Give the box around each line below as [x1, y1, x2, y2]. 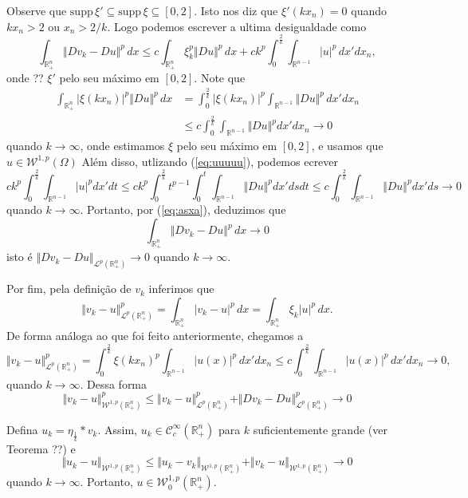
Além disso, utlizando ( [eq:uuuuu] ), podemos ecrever [81, 152, 339, 169]
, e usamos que [311, 137, 383, 154]
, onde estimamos [80, 137, 165, 154]
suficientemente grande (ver [253, 421, 387, 437]
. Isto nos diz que [194, 2, 278, 18]
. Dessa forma [80, 375, 147, 392]
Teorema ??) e [6, 440, 76, 457]
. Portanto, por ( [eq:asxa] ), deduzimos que [80, 201, 286, 218]
